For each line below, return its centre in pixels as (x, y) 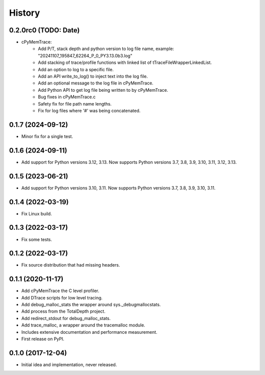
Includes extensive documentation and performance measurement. (89, 332)
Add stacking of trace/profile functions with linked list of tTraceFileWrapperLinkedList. (125, 63)
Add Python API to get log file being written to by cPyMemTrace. (103, 90)
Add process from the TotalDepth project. (63, 311)
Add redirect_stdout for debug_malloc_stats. (66, 318)
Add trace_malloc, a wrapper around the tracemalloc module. (83, 325)
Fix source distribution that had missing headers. (71, 265)
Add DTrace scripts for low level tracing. (62, 297)
